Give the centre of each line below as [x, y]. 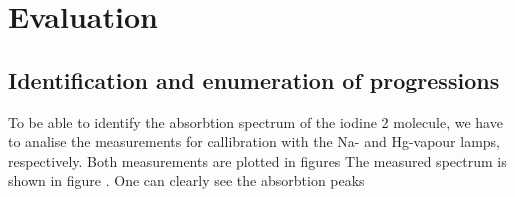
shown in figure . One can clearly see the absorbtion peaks [186, 180]
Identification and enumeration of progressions [254, 79]
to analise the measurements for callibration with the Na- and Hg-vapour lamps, [254, 141]
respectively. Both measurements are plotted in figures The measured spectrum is [257, 160]
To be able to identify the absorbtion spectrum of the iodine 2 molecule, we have [255, 121]
